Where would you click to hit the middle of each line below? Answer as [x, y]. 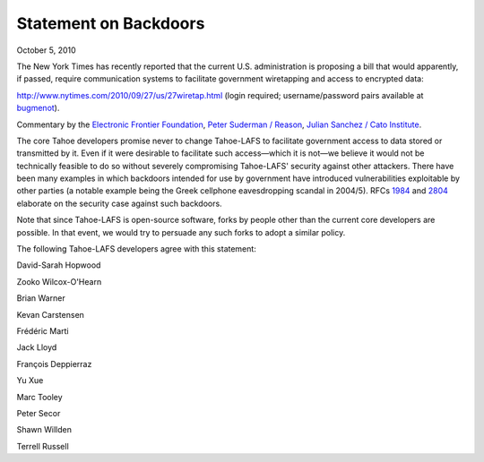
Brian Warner [41, 298]
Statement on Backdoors [111, 23]
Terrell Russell [43, 446]
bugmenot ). [38, 108]
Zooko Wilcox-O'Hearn [59, 281]
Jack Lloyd [37, 347]
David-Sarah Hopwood [59, 265]
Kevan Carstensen [51, 314]
